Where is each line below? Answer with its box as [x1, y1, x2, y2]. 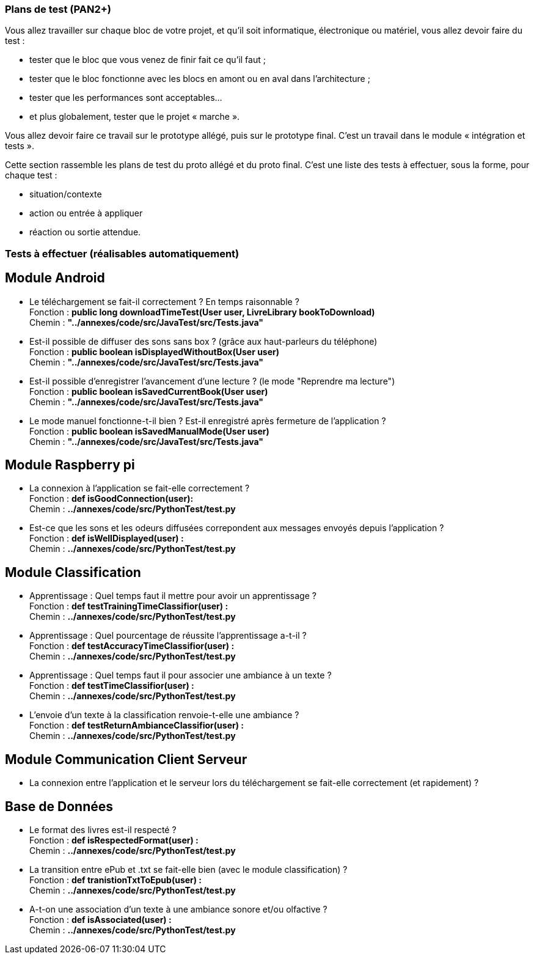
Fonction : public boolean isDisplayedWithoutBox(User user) [29, 346, 280, 357]
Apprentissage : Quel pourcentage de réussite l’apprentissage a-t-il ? [29, 630, 307, 641]
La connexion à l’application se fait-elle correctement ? [29, 483, 250, 494]
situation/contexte [29, 189, 102, 200]
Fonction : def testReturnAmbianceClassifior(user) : [29, 720, 244, 731]
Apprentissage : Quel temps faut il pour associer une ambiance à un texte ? [29, 670, 332, 681]
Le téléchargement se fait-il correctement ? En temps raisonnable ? [29, 296, 299, 307]
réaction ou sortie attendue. [29, 227, 141, 238]
